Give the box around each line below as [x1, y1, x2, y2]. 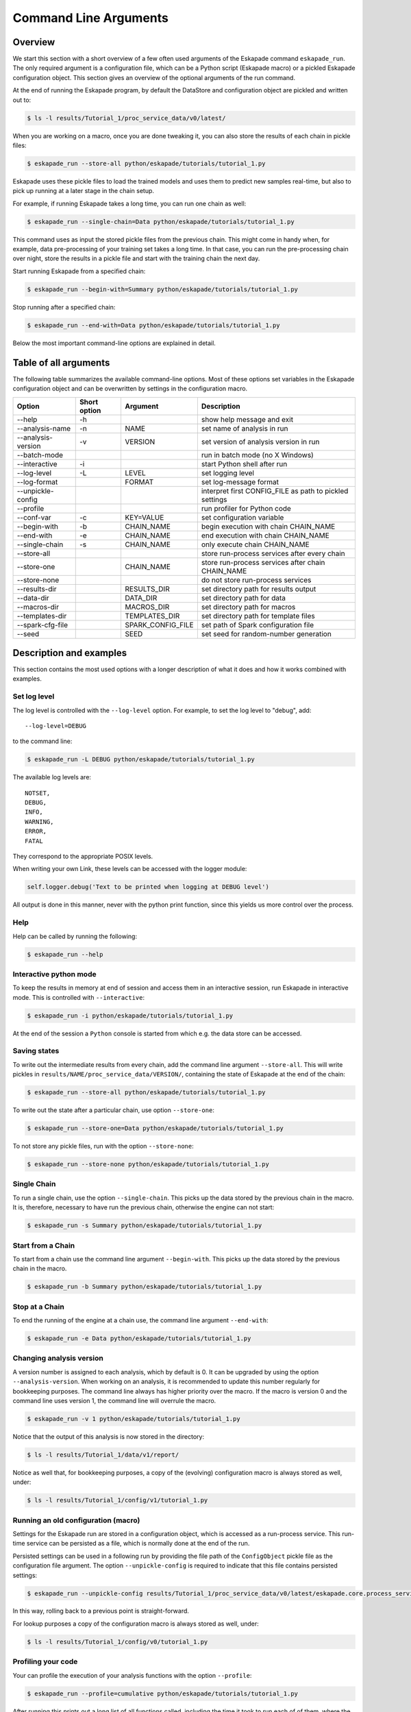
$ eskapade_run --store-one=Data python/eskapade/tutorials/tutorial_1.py [27, 1124, 284, 1133]
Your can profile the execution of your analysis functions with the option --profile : [12, 1671, 252, 1679]
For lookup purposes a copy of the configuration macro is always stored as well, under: [12, 1620, 260, 1628]
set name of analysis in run [201, 423, 288, 433]
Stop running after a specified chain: [12, 303, 116, 311]
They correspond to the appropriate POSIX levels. [12, 853, 153, 861]
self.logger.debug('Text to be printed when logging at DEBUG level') [27, 883, 270, 891]
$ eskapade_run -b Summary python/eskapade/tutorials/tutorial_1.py [27, 1283, 262, 1291]
